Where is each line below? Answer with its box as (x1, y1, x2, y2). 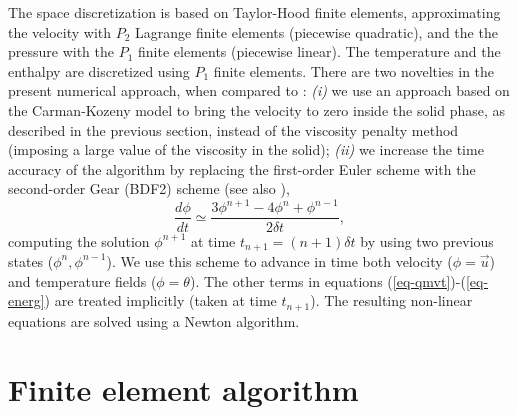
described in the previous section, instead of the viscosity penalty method (8, 119, 459, 140)
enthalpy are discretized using (8, 60, 190, 81)
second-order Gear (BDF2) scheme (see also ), (8, 178, 290, 199)
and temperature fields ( (8, 270, 157, 291)
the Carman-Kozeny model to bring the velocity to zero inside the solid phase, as (8, 99, 505, 120)
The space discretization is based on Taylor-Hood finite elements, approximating (8, 2, 501, 22)
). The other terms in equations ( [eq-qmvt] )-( (189, 270, 466, 291)
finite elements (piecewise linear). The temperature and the (138, 41, 501, 62)
